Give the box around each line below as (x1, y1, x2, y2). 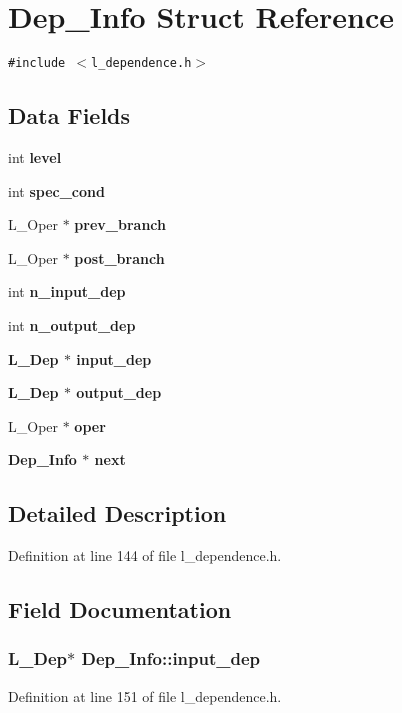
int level (8, 146, 62, 167)
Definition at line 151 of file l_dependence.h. (8, 685, 282, 706)
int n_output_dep (8, 314, 136, 335)
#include (8, 56, 66, 71)
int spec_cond (8, 180, 105, 201)
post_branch (74, 247, 165, 268)
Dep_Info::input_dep (81, 646, 261, 671)
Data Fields (8, 100, 131, 131)
